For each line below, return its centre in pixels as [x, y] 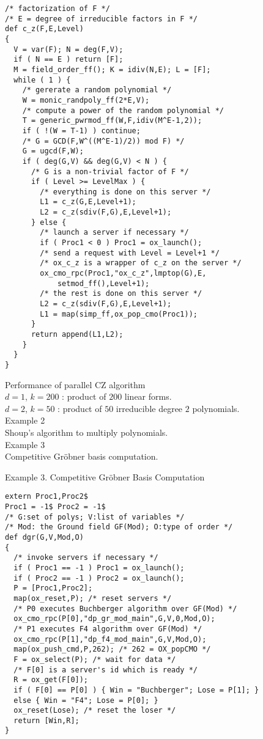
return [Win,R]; [46, 720]
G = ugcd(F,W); [53, 151]
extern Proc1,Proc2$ [47, 497]
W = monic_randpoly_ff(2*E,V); [86, 100]
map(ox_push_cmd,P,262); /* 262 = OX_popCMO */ [112, 649]
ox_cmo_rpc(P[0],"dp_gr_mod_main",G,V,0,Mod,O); [114, 619]
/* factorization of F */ [57, 9]
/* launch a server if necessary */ [114, 233]
